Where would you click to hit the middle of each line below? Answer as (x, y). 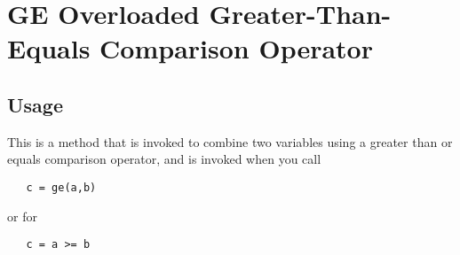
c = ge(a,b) (61, 187)
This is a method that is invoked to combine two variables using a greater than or (230, 141)
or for (22, 216)
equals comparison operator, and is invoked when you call (164, 159)
